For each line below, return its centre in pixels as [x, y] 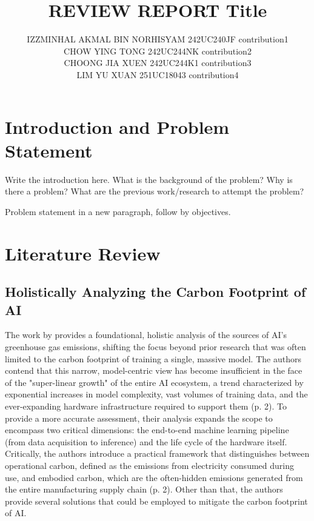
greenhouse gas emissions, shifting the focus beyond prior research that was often [155, 346]
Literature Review [83, 253]
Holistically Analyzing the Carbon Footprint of [155, 292]
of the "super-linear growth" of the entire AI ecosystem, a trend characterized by [154, 382]
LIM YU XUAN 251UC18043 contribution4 [158, 74]
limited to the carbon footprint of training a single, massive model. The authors [153, 358]
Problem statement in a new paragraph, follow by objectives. [118, 211]
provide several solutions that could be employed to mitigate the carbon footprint [156, 501]
